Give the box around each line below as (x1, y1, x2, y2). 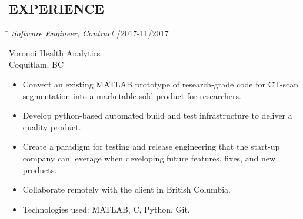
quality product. (22, 120, 81, 133)
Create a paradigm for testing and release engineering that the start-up (22, 140, 280, 153)
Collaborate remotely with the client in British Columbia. (22, 183, 231, 196)
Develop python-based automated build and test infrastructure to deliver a (22, 109, 292, 122)
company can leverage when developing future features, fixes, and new (22, 151, 276, 164)
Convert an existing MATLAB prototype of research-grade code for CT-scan (22, 78, 299, 90)
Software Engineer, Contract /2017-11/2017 (11, 27, 169, 39)
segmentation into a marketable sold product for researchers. (22, 89, 241, 102)
